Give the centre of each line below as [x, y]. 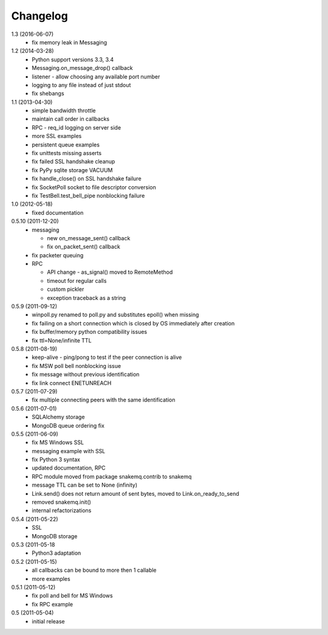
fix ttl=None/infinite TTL [62, 340]
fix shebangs [48, 94]
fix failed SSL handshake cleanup [73, 162]
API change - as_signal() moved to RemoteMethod [110, 272]
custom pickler [66, 290]
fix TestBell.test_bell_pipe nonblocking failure [88, 195]
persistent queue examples [66, 144]
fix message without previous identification [86, 375]
